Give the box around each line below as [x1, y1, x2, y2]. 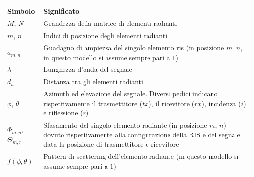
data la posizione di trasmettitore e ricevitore [43, 139, 179, 149]
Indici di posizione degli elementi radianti [43, 30, 168, 41]
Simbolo [7, 5, 35, 16]
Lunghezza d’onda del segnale [43, 64, 132, 74]
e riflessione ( [43, 108, 83, 118]
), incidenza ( [201, 98, 241, 108]
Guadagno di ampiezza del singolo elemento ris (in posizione [43, 43, 224, 53]
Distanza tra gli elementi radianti [43, 76, 143, 87]
